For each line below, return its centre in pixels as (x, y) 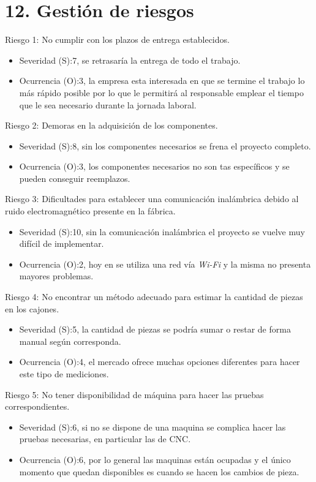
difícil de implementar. (62, 243)
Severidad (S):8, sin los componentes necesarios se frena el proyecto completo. (165, 145)
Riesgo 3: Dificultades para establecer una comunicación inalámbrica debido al (152, 199)
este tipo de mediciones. (64, 374)
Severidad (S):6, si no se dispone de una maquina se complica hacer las (152, 427)
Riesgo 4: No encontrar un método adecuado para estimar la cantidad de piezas (154, 297)
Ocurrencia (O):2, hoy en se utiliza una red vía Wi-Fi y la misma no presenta (165, 264)
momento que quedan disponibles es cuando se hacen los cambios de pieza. (159, 471)
